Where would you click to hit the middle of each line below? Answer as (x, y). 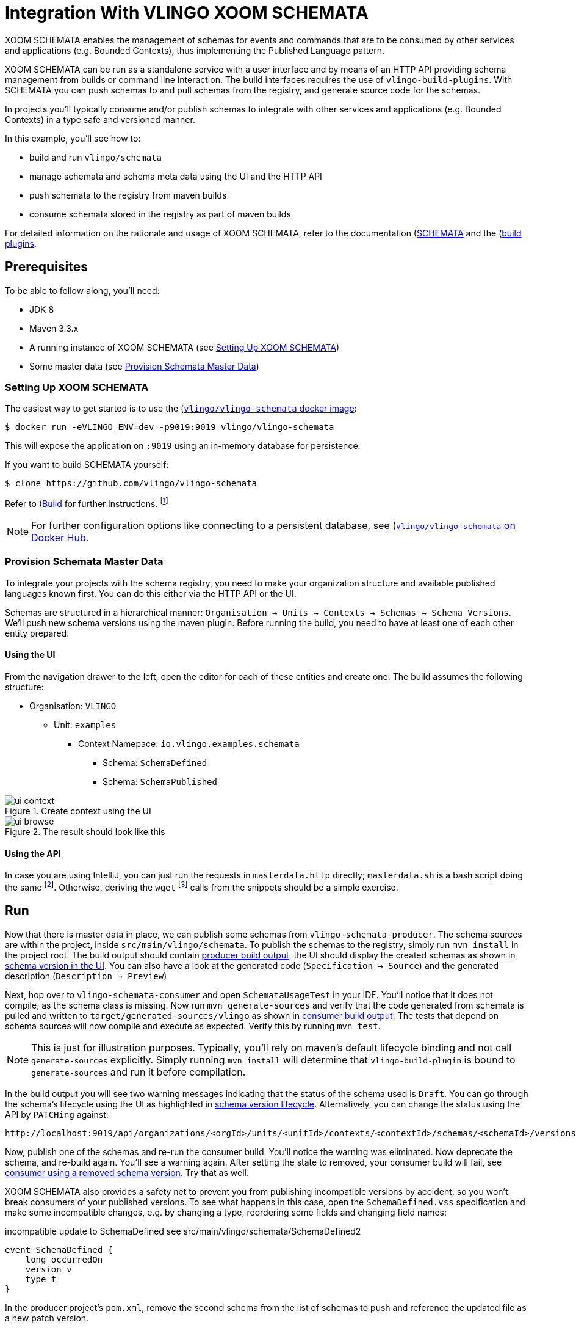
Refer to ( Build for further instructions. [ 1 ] (87, 503)
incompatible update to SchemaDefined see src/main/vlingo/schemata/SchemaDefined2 (183, 1231)
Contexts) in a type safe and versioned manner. (100, 119)
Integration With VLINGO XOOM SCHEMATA (187, 13)
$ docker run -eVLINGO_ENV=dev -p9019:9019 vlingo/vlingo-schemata (170, 427)
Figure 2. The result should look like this (85, 831)
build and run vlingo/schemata (95, 157)
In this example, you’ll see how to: (73, 138)
